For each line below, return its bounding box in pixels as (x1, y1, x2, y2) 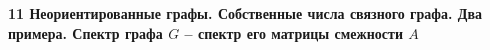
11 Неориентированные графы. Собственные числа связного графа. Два (8, 3, 482, 23)
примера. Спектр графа (8, 22, 163, 43)
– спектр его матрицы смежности (184, 22, 403, 43)
